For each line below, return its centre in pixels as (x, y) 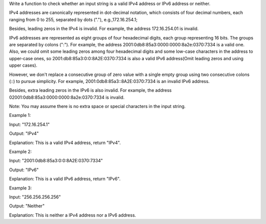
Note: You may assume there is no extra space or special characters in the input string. (97, 107)
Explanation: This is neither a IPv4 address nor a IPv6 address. (73, 215)
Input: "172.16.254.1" (30, 124)
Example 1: (20, 115)
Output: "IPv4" (24, 134)
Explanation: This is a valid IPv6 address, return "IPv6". (65, 179)
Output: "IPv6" (24, 170)
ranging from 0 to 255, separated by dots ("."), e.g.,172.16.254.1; (73, 19)
